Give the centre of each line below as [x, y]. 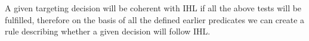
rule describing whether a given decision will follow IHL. [108, 31]
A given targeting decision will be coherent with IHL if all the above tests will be [153, 8]
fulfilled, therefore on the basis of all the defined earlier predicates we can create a [155, 19]
